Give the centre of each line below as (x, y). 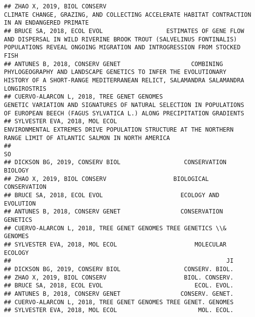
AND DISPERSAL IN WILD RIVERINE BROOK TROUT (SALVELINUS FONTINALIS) (121, 39)
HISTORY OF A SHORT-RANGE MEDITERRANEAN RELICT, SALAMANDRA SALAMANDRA (124, 80)
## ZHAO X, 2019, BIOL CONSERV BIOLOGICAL (107, 179)
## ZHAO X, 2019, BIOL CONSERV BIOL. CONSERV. (119, 277)
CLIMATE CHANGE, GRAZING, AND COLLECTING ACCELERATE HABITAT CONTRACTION (128, 15)
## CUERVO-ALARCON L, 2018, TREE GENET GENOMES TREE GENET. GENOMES (119, 302)
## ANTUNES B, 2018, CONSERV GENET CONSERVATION (113, 212)
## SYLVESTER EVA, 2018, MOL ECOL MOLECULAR (115, 245)
